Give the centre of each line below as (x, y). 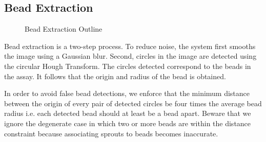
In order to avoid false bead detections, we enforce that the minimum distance (127, 93)
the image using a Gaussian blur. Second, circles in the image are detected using (130, 56)
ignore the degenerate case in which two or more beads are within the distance (128, 123)
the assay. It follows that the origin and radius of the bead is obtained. (115, 76)
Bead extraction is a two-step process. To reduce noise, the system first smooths (130, 46)
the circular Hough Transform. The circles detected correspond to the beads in (128, 66)
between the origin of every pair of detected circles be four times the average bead (133, 103)
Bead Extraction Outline (64, 29)
